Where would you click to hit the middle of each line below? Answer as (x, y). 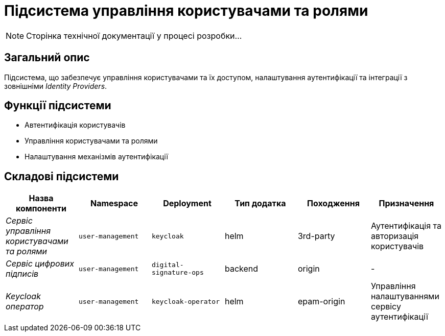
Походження (333, 203)
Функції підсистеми (58, 106)
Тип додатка (260, 203)
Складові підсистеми (62, 176)
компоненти (41, 209)
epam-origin (321, 302)
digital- (168, 265)
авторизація (395, 236)
